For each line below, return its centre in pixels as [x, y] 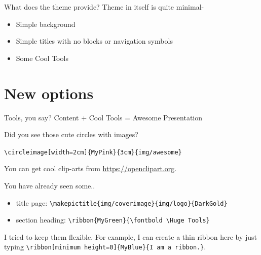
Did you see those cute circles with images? [71, 134]
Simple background [46, 24]
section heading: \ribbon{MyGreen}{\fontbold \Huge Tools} [113, 220]
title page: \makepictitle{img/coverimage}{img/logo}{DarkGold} [122, 202]
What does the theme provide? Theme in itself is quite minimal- [104, 7]
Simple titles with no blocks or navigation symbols [94, 41]
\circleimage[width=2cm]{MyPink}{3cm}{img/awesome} [93, 152]
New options [49, 93]
